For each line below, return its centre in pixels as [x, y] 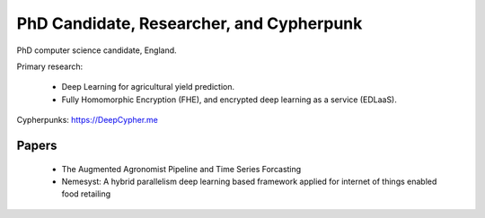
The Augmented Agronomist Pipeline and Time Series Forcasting [181, 169]
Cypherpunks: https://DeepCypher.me [88, 120]
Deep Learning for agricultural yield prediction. [148, 87]
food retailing [86, 194]
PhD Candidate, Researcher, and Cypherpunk [190, 23]
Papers [37, 145]
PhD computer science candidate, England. [97, 50]
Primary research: [50, 66]
